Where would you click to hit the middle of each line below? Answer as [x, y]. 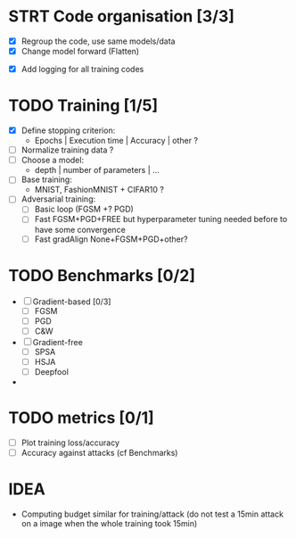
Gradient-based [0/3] [72, 302]
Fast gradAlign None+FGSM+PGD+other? [111, 239]
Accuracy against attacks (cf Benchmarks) [99, 452]
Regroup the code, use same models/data [98, 41]
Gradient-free [58, 342]
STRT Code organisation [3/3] [122, 17]
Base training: [46, 179]
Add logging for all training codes [82, 70]
